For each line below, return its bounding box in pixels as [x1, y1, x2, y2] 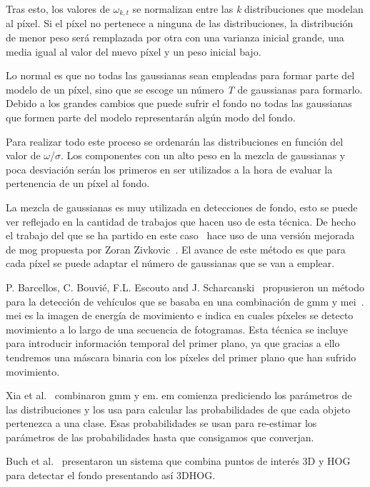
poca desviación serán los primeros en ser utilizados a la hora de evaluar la [6, 161, 333, 176]
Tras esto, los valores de [6, 1, 110, 16]
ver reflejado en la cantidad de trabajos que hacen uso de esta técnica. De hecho [6, 214, 356, 229]
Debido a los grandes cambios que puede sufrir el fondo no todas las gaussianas [6, 96, 352, 111]
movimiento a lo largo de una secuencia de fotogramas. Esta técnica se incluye [6, 321, 348, 336]
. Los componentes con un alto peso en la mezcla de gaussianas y [61, 148, 346, 163]
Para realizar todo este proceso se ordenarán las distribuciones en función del [6, 134, 344, 149]
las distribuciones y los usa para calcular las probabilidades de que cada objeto [6, 401, 351, 416]
